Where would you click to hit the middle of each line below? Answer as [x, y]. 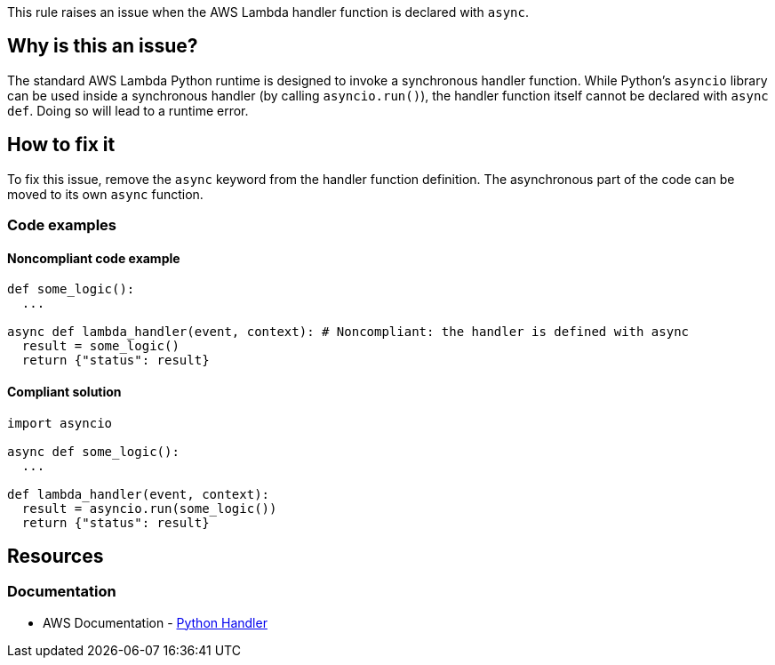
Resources [56, 556]
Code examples [62, 225]
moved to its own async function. [105, 194]
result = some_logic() [100, 346]
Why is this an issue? [103, 46]
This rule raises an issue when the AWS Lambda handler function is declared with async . [268, 12]
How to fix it [61, 145]
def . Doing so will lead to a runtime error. [128, 110]
